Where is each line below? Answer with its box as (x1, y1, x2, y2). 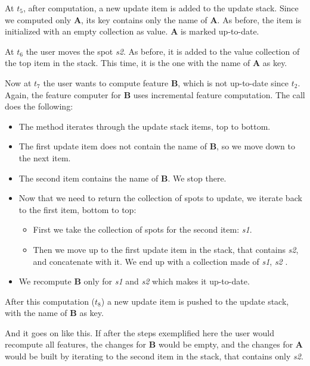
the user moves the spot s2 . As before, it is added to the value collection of (26, 45, 300, 57)
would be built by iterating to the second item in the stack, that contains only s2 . (5, 350, 303, 362)
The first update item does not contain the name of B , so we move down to (18, 140, 295, 152)
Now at (5, 76, 32, 89)
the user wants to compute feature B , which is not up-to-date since (43, 76, 289, 89)
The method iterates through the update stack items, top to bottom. (18, 120, 271, 132)
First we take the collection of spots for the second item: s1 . (33, 223, 252, 236)
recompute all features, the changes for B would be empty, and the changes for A (5, 338, 303, 351)
